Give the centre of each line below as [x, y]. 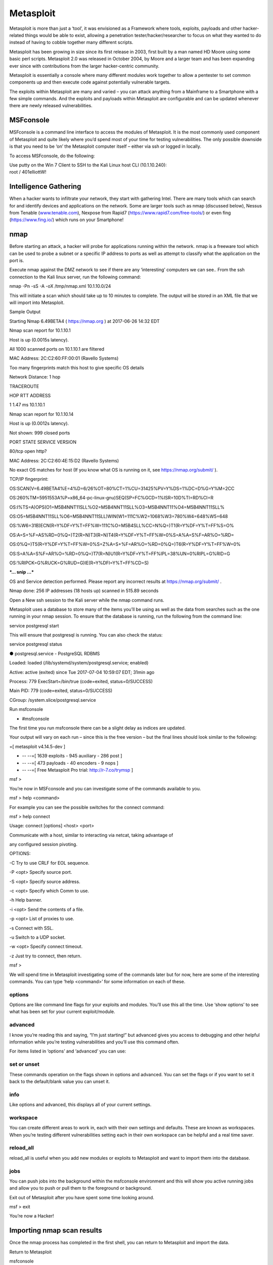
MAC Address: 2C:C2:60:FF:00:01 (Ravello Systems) [64, 358]
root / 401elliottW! [28, 172]
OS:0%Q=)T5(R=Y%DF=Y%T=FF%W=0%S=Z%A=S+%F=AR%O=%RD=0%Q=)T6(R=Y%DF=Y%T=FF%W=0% [125, 544]
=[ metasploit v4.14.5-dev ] [37, 746]
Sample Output [25, 312]
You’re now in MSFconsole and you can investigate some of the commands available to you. [105, 788]
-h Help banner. [26, 900]
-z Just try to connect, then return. [45, 956]
